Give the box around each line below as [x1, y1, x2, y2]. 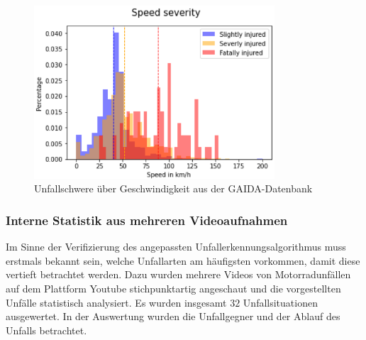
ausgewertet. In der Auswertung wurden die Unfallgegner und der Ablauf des [6, 309, 340, 324]
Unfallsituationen [243, 295, 318, 309]
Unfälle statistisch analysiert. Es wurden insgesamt [6, 295, 227, 309]
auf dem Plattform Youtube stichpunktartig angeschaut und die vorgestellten [6, 280, 341, 295]
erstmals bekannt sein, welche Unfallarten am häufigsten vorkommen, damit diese [6, 253, 360, 268]
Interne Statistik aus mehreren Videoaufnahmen [6, 211, 288, 229]
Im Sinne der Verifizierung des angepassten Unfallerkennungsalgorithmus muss [6, 239, 346, 254]
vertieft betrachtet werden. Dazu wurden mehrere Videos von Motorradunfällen [6, 267, 351, 282]
